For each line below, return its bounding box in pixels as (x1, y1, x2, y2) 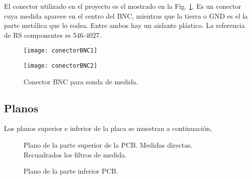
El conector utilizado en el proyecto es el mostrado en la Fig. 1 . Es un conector (4, 1, 241, 11)
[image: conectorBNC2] (24, 62, 98, 70)
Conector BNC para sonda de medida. (24, 76, 138, 86)
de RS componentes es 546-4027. (4, 29, 101, 40)
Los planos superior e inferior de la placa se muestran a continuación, (4, 123, 212, 133)
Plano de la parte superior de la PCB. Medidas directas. (24, 140, 193, 150)
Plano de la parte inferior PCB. (24, 166, 118, 176)
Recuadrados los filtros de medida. (24, 149, 127, 159)
